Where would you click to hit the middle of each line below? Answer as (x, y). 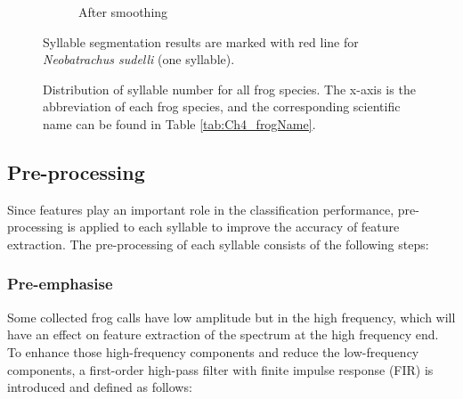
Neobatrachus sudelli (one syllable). (139, 59)
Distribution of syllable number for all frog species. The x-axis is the (229, 89)
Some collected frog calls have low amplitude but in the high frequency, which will (231, 317)
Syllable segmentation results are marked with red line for (201, 41)
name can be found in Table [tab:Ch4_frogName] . (179, 123)
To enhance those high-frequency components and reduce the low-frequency (213, 351)
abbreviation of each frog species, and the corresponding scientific (222, 106)
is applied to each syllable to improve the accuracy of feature (233, 227)
